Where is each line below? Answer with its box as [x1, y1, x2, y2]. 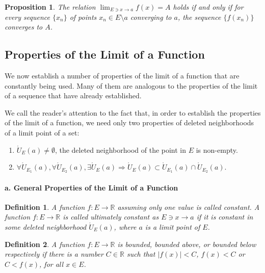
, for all [39, 258, 64, 269]
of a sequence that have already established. [5, 90, 142, 101]
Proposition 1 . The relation [5, 2, 96, 12]
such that [126, 249, 155, 259]
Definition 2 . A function [5, 238, 85, 249]
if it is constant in [196, 211, 253, 222]
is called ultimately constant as [63, 211, 159, 222]
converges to [5, 21, 43, 32]
